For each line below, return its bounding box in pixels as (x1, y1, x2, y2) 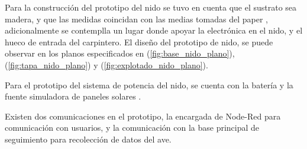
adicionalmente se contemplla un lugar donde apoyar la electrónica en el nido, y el (5, 24, 303, 37)
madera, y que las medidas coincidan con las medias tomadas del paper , (5, 12, 268, 25)
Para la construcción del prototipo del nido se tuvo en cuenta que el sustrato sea (5, 1, 297, 13)
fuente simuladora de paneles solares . (5, 90, 141, 102)
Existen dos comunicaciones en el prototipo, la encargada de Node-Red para (5, 110, 281, 122)
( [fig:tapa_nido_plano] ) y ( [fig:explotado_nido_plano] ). (5, 58, 208, 71)
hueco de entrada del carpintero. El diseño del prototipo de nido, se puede (5, 35, 273, 48)
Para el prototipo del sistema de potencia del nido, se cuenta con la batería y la (5, 78, 293, 91)
